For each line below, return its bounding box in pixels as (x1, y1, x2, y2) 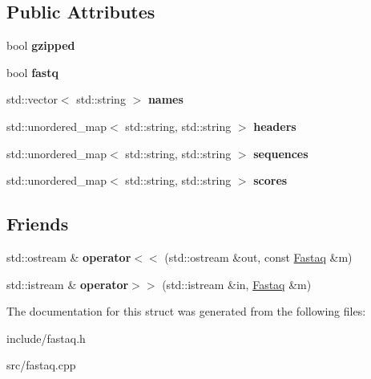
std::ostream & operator (6, 248, 131, 265)
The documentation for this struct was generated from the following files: (6, 303, 366, 320)
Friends (6, 211, 69, 236)
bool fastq (6, 63, 58, 80)
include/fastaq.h (6, 329, 86, 346)
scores (253, 172, 288, 189)
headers (253, 117, 296, 134)
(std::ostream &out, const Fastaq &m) (164, 248, 353, 265)
